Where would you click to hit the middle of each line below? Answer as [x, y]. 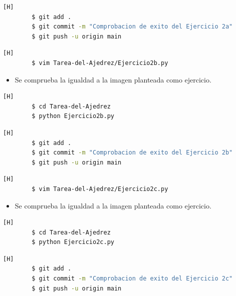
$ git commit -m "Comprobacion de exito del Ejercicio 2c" [132, 279]
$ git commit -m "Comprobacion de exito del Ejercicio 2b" [132, 153]
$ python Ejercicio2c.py [73, 242]
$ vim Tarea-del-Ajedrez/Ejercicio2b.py [100, 63]
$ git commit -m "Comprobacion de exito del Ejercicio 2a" [132, 27]
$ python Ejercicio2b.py [73, 116]
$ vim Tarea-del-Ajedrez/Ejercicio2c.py [100, 189]
